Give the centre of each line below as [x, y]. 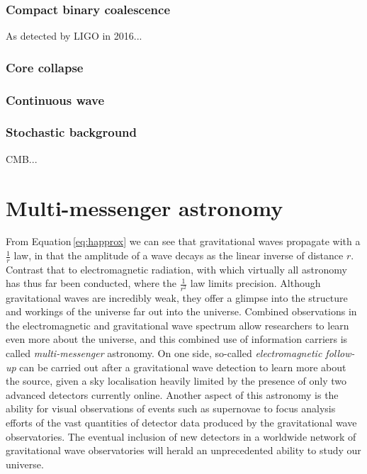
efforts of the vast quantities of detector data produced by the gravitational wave [181, 422]
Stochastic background [72, 132]
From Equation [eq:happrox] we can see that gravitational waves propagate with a [183, 241]
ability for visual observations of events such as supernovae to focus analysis [171, 408]
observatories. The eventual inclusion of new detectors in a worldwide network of [181, 436]
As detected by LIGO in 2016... [74, 36]
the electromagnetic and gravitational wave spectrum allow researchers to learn [177, 325]
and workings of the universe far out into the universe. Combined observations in [181, 311]
